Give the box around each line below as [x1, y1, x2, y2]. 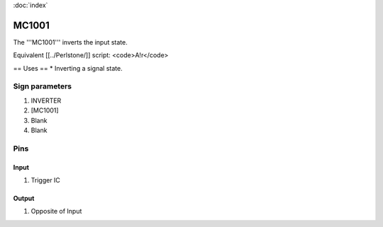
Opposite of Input [30, 207, 82, 216]
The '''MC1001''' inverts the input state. [13, 37, 128, 46]
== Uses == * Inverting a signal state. [13, 64, 123, 72]
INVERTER [30, 96, 62, 105]
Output [13, 194, 35, 202]
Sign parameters [13, 81, 72, 91]
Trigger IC [30, 175, 60, 184]
